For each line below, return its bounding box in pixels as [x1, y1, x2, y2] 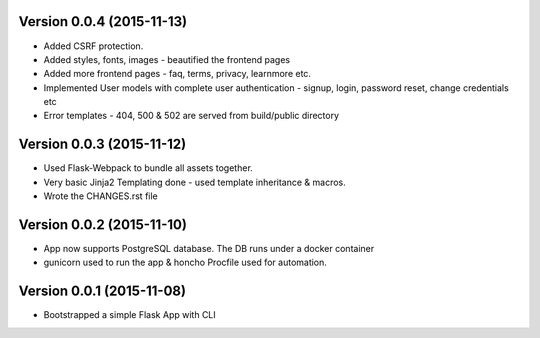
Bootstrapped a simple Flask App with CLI [43, 309, 217, 321]
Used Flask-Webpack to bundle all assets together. [43, 162, 254, 174]
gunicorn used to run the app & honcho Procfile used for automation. [43, 256, 327, 269]
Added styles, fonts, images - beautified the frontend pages [43, 53, 290, 65]
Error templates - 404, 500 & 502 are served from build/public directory [43, 110, 340, 122]
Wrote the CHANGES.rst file [43, 190, 159, 202]
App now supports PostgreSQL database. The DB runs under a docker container [43, 243, 375, 255]
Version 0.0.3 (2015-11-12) [18, 136, 187, 153]
